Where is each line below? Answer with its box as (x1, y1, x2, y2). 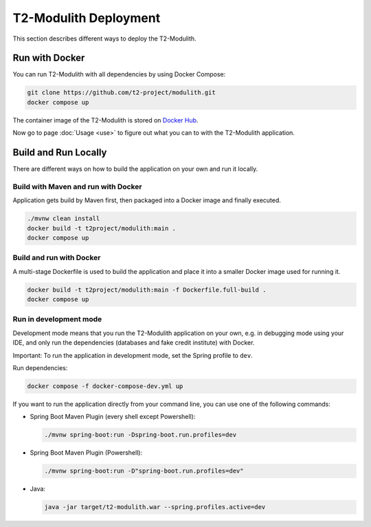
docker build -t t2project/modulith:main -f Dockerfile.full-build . (27, 286, 267, 294)
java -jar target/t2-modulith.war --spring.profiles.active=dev (44, 503, 266, 511)
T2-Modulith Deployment (12, 10, 161, 25)
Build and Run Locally (12, 147, 107, 158)
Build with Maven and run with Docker (12, 182, 142, 191)
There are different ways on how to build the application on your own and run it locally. (12, 165, 258, 173)
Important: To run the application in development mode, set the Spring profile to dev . (12, 351, 254, 359)
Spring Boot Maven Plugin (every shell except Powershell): (30, 413, 196, 421)
